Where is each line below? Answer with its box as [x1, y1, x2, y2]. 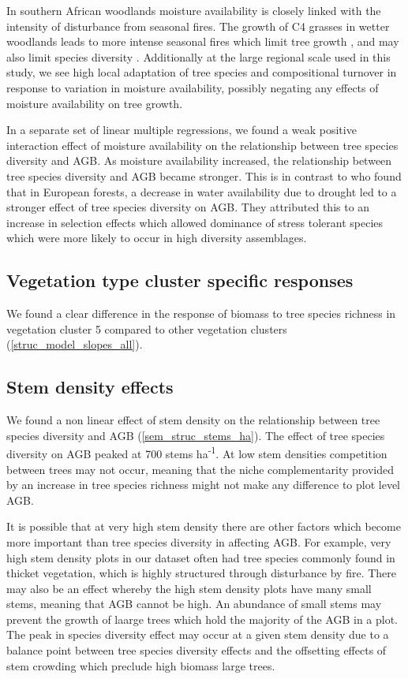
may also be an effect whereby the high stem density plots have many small [6, 580, 372, 596]
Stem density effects [6, 375, 174, 399]
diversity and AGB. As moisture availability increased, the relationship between [6, 152, 392, 169]
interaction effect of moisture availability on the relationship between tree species [6, 136, 399, 153]
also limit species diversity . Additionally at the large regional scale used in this [6, 48, 391, 65]
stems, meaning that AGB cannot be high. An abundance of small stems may [6, 595, 382, 612]
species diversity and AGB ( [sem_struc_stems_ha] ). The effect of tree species [6, 427, 385, 443]
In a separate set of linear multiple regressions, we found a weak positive [6, 121, 357, 138]
